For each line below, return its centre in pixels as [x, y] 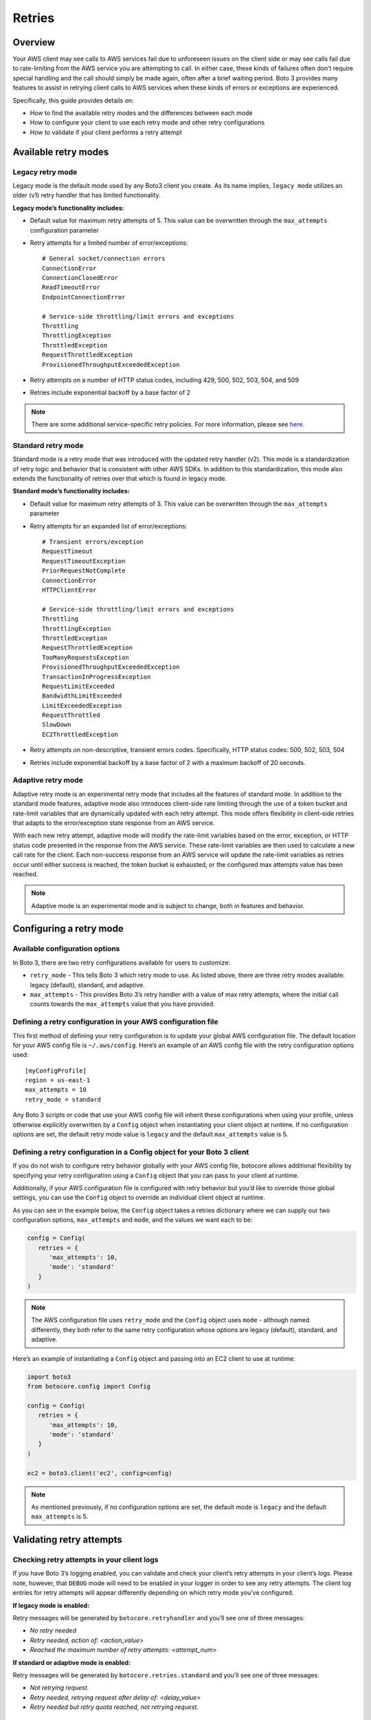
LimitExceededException [82, 706]
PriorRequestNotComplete [84, 571]
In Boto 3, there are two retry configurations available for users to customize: [121, 963]
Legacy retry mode [45, 172]
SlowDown [57, 725]
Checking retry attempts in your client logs [86, 1560]
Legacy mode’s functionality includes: [69, 208]
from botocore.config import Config [89, 1386]
